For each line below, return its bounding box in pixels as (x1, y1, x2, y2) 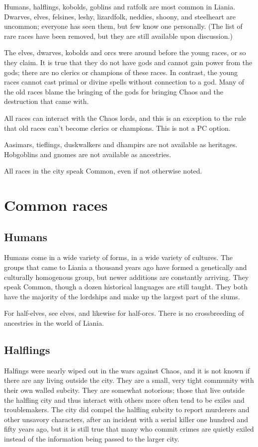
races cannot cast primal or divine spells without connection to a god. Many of (4, 77, 245, 87)
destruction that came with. (4, 96, 89, 106)
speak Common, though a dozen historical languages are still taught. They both (4, 281, 248, 292)
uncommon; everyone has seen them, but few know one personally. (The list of (4, 21, 243, 31)
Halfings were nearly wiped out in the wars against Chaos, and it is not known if (4, 365, 250, 375)
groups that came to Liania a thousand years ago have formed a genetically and (4, 262, 247, 272)
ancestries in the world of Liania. (4, 318, 104, 328)
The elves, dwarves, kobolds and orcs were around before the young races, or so (4, 47, 246, 58)
